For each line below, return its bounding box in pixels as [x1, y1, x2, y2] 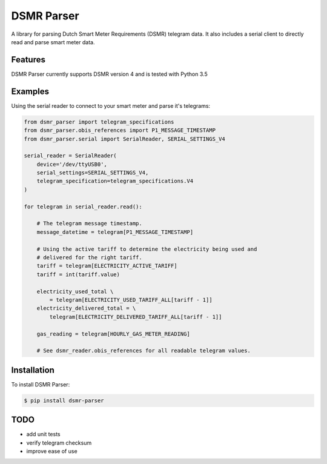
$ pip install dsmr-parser [24, 397, 104, 404]
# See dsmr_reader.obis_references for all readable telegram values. [36, 347, 251, 354]
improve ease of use [26, 448, 78, 455]
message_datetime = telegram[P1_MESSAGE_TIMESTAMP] [36, 228, 194, 236]
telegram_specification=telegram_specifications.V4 [36, 177, 194, 185]
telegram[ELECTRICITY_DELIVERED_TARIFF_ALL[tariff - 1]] [49, 313, 222, 320]
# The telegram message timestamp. [36, 220, 142, 227]
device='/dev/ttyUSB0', [36, 161, 107, 168]
